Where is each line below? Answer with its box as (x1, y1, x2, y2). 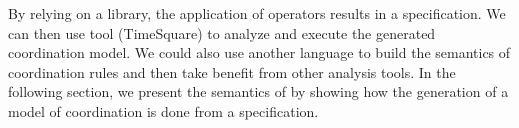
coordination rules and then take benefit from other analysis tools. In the (8, 61, 456, 82)
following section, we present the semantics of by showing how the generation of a (8, 81, 509, 102)
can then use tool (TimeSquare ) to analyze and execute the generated (8, 22, 436, 43)
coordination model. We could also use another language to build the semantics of (8, 42, 511, 63)
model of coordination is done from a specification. (8, 100, 319, 121)
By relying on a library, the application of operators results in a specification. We (8, 3, 506, 23)
